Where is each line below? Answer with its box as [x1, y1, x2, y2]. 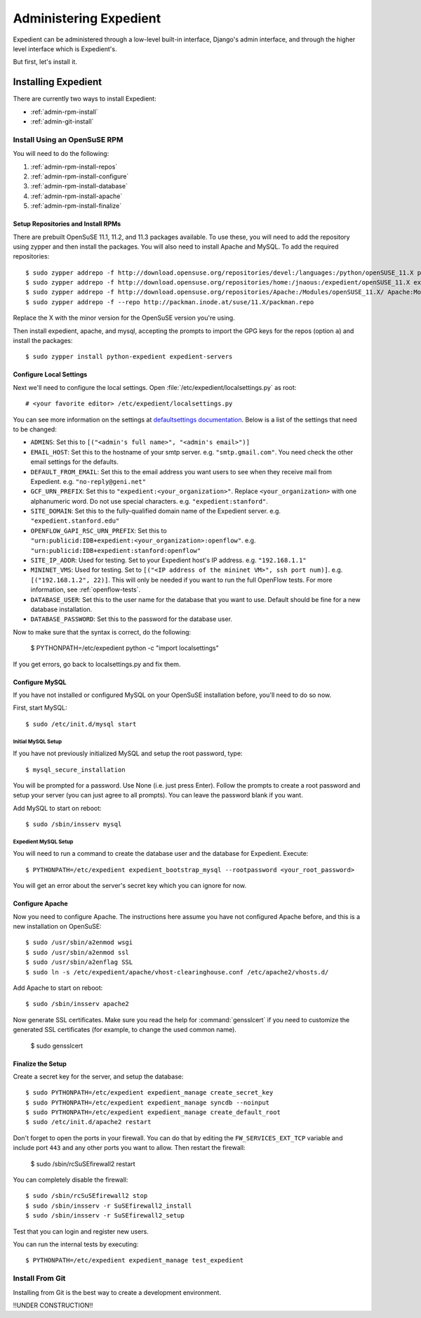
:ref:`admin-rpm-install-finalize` [30, 202, 122, 210]
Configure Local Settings [13, 370, 88, 379]
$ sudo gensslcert [30, 1041, 83, 1050]
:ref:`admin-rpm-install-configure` [30, 172, 129, 181]
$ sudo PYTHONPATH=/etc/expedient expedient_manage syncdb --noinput [25, 1098, 270, 1107]
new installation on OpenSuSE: [13, 922, 102, 930]
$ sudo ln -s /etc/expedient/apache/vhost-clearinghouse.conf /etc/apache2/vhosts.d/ [25, 968, 329, 976]
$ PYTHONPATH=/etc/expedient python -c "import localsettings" [30, 644, 219, 653]
